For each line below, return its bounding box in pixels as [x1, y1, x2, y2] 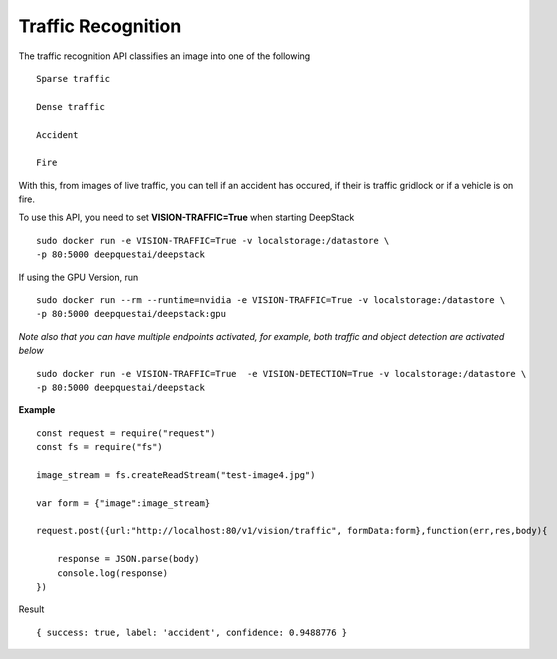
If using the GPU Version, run [18, 271, 139, 283]
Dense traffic [36, 101, 105, 112]
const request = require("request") [36, 427, 216, 439]
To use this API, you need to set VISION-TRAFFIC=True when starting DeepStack [18, 211, 355, 224]
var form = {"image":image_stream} [36, 497, 211, 509]
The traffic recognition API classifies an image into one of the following [18, 50, 311, 62]
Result [18, 603, 45, 615]
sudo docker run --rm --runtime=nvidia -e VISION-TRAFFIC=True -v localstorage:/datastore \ [36, 295, 506, 306]
